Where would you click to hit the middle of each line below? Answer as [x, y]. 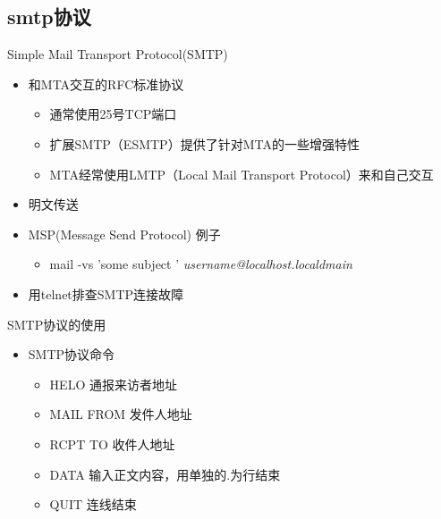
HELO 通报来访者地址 [113, 384]
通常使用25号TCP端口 [113, 114]
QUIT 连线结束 [93, 504]
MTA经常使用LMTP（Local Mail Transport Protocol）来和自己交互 [242, 174]
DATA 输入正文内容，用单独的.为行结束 [165, 474]
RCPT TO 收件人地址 [112, 444]
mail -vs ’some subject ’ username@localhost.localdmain [201, 264]
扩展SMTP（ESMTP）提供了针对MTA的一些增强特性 [204, 143]
